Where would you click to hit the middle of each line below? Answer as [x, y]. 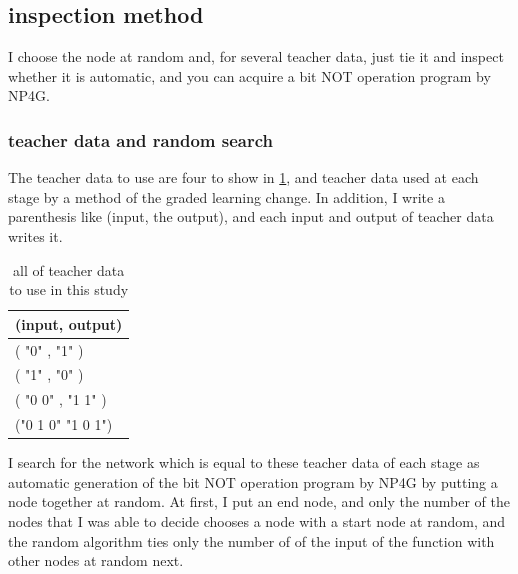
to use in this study [69, 289]
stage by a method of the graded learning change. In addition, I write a [226, 196]
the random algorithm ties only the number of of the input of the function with [251, 540]
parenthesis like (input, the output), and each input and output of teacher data [251, 216]
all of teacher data [69, 269]
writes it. [35, 235]
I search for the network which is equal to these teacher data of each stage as [244, 462]
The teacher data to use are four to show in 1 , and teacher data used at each [243, 177]
